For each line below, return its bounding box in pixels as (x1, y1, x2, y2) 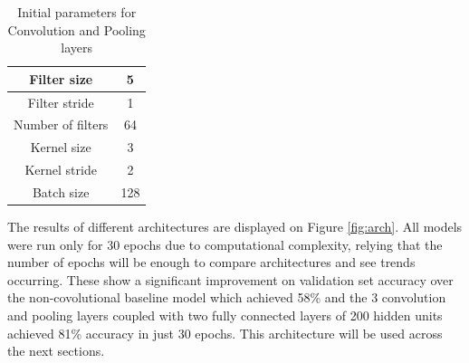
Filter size (29, 69, 93, 88)
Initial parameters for (17, 3, 137, 21)
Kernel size (30, 138, 91, 157)
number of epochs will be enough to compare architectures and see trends (7, 253, 416, 272)
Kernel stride (24, 160, 97, 179)
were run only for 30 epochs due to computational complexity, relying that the (7, 234, 443, 253)
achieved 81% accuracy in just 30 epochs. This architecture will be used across (7, 323, 443, 342)
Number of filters (14, 115, 109, 134)
